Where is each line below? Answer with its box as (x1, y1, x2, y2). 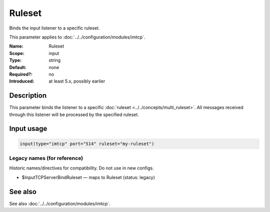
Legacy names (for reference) (9, 154, 83, 161)
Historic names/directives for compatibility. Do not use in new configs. (9, 165, 154, 171)
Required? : (9, 71, 32, 77)
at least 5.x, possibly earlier (48, 78, 105, 84)
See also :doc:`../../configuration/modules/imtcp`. (9, 200, 111, 206)
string (48, 57, 61, 63)
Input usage (9, 124, 47, 133)
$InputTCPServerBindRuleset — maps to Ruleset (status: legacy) (21, 174, 155, 180)
